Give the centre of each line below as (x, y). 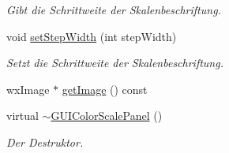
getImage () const (105, 89)
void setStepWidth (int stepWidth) (92, 36)
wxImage (28, 89)
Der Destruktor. (45, 142)
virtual (23, 116)
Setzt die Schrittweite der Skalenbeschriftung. (115, 63)
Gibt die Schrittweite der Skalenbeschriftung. (114, 9)
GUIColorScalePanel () (107, 116)
